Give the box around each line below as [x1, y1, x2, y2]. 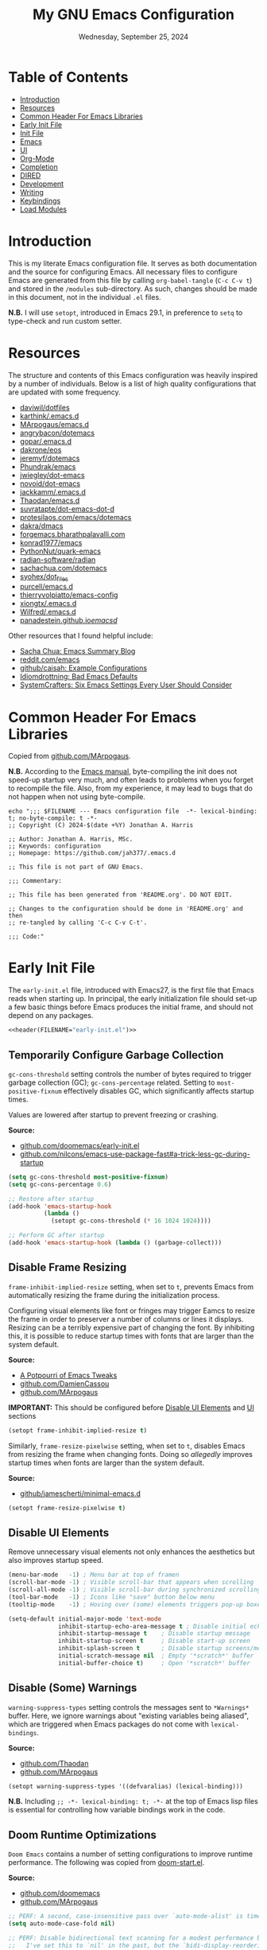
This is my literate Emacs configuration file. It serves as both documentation [8, 258, 257, 268]
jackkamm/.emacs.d [19, 487, 86, 496]
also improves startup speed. [8, 1556, 104, 1565]
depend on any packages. [8, 1011, 94, 1020]
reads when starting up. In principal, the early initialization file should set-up [8, 994, 257, 1004]
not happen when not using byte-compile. [8, 792, 145, 802]
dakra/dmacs [19, 521, 64, 530]
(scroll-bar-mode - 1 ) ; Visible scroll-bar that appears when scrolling [8, 1579, 254, 1587]
